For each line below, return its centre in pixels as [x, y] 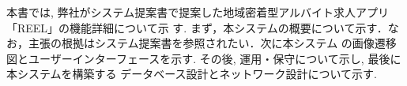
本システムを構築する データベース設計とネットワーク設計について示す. [192, 74]
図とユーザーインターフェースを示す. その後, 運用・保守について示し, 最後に [204, 58]
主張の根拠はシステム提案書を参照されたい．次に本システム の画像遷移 [212, 43]
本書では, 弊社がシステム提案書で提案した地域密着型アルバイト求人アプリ [198, 12]
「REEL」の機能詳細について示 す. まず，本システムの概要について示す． [197, 27]
